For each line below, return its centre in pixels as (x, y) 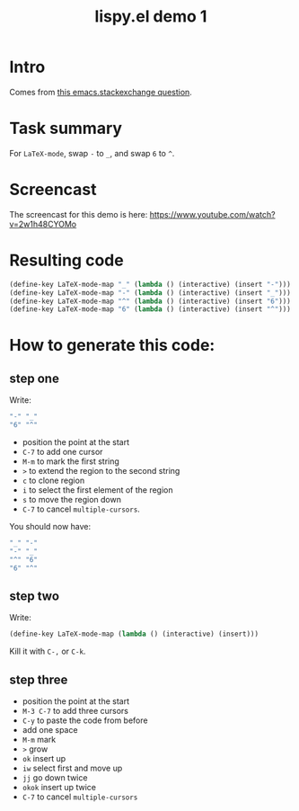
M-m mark (39, 740)
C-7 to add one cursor (62, 452)
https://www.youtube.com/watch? (212, 214)
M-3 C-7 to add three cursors (75, 711)
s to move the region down (71, 499)
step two (35, 596)
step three (39, 679)
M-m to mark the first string (70, 461)
